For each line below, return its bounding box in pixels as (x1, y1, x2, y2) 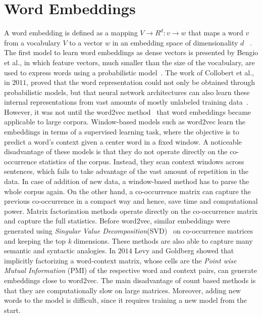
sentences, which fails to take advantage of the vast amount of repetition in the (4, 166, 249, 176)
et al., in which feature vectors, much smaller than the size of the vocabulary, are (4, 57, 255, 67)
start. (4, 304, 21, 315)
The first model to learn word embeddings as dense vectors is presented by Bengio (4, 47, 258, 58)
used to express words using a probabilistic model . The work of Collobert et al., (4, 67, 254, 77)
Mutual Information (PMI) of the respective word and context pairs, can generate (4, 265, 257, 276)
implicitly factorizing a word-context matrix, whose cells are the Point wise (4, 255, 237, 265)
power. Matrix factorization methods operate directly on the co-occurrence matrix (4, 205, 258, 216)
